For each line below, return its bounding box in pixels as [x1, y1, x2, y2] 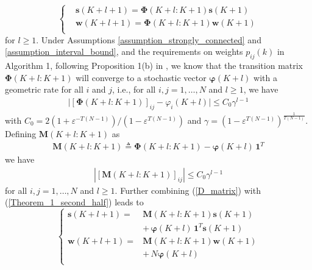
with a [253, 71, 277, 83]
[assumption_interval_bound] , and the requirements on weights [5, 45, 243, 58]
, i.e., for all [112, 83, 156, 96]
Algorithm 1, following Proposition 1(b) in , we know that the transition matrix [5, 59, 303, 71]
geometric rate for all [5, 83, 83, 96]
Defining [5, 127, 37, 140]
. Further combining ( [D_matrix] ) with [115, 183, 261, 196]
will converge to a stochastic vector [76, 71, 207, 83]
